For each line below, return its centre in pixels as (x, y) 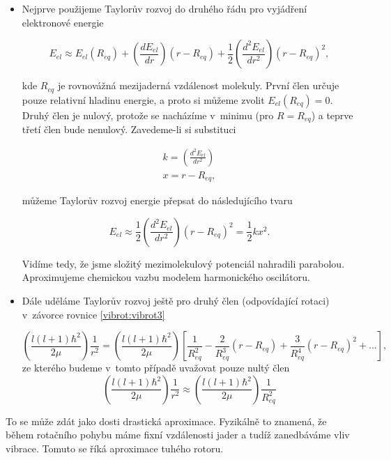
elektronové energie (63, 22)
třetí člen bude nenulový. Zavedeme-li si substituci (129, 129)
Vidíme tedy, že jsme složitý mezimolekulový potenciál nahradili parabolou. (183, 263)
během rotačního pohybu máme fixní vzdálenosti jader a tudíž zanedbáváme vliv (178, 435)
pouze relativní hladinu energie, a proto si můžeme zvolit (143, 99)
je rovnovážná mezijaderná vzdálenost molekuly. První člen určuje (198, 85)
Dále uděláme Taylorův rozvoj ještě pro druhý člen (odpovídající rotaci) (176, 300)
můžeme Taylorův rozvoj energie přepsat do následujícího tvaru (157, 200)
